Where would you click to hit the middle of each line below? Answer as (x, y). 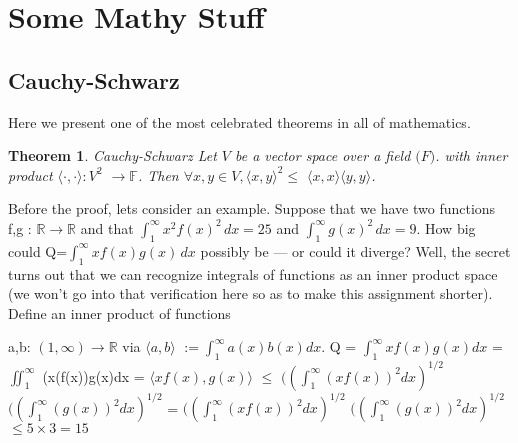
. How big (446, 227)
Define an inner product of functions (119, 312)
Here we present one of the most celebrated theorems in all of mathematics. (239, 121)
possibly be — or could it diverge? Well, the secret (355, 250)
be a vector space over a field (323, 155)
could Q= (38, 250)
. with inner (471, 155)
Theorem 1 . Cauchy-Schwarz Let (112, 155)
